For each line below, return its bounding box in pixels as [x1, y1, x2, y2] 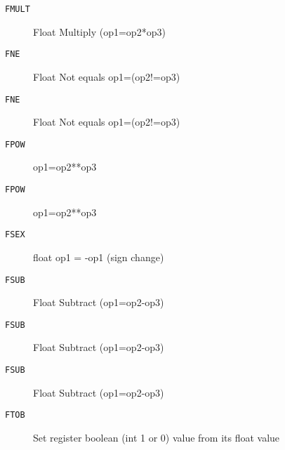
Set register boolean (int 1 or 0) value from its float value [33, 430, 280, 444]
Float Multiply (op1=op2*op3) [33, 24, 166, 39]
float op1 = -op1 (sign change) [33, 249, 164, 264]
